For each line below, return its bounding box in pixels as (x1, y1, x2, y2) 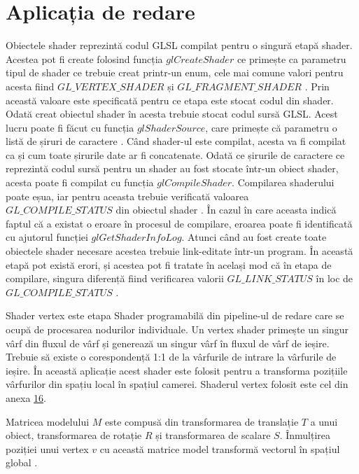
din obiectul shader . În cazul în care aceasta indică (115, 202, 337, 217)
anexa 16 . (6, 390, 46, 405)
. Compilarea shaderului (232, 175, 335, 190)
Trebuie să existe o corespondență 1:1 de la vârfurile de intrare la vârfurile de (6, 349, 337, 364)
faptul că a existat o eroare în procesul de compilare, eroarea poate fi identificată (6, 216, 353, 230)
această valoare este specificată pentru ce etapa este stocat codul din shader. (6, 92, 334, 107)
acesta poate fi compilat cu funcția (6, 175, 154, 190)
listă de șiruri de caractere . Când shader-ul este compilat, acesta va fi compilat (6, 134, 346, 148)
